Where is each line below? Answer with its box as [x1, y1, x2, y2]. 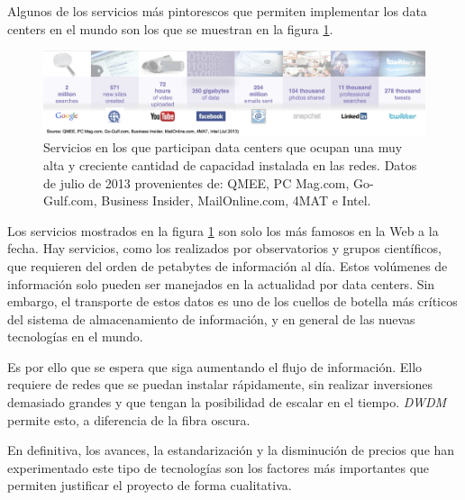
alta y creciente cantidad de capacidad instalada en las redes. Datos [43, 155, 417, 174]
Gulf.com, [43, 191, 97, 210]
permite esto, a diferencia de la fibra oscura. [7, 410, 251, 429]
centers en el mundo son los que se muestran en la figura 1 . [7, 19, 333, 38]
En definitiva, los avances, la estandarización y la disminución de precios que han [7, 441, 455, 459]
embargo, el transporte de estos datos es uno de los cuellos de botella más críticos [7, 292, 458, 311]
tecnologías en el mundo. [7, 327, 143, 346]
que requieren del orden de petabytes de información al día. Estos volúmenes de [7, 256, 448, 275]
